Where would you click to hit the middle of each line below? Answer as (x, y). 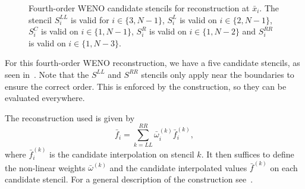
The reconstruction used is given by (70, 117)
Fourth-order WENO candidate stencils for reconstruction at (139, 8)
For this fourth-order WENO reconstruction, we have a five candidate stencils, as (152, 63)
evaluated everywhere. (45, 98)
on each (284, 167)
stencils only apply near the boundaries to (218, 74)
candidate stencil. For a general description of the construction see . (129, 179)
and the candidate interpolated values (178, 167)
